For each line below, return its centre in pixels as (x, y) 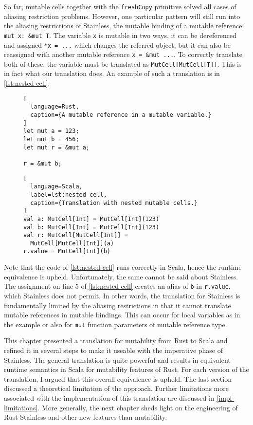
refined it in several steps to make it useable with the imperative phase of (114, 350)
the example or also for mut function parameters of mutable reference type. (116, 324)
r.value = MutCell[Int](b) (67, 251)
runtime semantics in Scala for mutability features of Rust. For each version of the (126, 369)
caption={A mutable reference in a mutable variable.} (121, 115)
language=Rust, (55, 107)
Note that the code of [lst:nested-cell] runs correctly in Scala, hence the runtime (123, 267)
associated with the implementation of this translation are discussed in (109, 397)
